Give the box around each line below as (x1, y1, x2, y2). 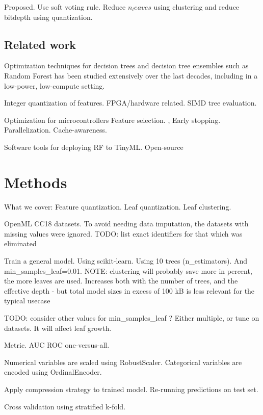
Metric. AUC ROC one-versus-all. (4, 340, 110, 350)
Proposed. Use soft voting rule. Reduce (4, 2, 126, 12)
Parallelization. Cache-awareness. (4, 124, 107, 135)
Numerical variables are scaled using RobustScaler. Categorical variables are (4, 356, 242, 367)
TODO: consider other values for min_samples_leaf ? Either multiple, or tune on (4, 313, 259, 323)
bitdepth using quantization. (4, 11, 93, 22)
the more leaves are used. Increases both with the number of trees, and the (4, 275, 238, 286)
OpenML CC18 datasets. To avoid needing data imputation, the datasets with (4, 218, 249, 229)
